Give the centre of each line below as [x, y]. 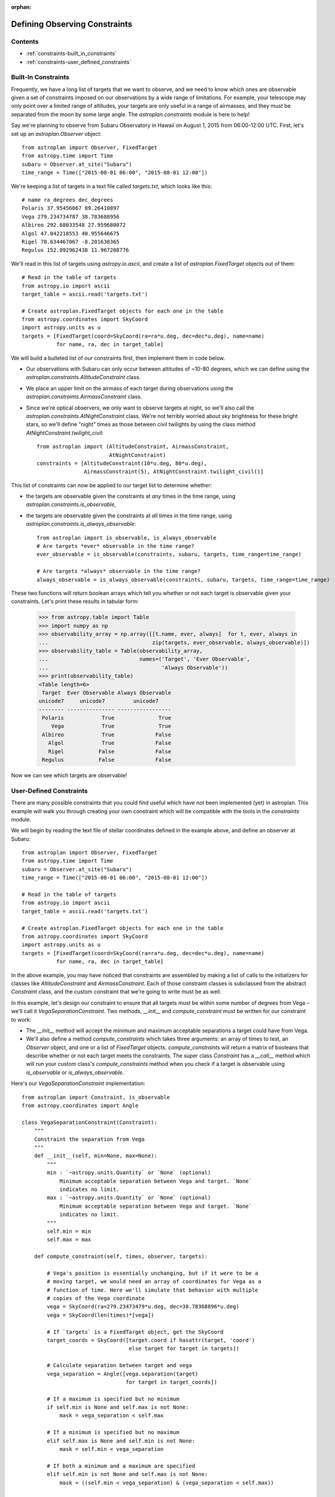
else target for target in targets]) [184, 1348]
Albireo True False [107, 734]
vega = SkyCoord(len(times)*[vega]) [101, 1315]
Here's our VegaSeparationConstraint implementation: [78, 1083]
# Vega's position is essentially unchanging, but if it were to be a [153, 1273]
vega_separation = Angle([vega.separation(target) [123, 1374]
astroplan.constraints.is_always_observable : [81, 524]
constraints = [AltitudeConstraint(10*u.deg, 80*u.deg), [122, 463]
